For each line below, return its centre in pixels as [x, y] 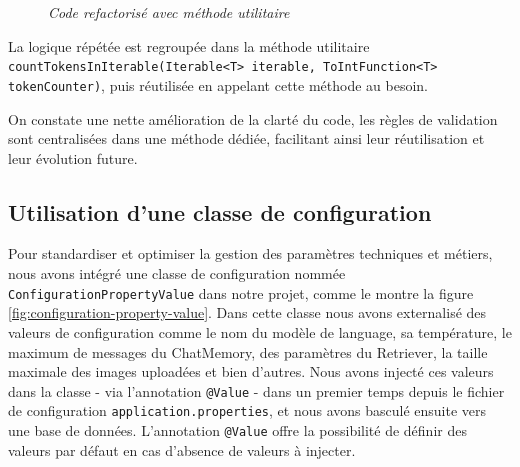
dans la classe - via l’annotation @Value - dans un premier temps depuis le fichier [256, 390]
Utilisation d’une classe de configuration [220, 211]
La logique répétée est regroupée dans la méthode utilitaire [189, 45]
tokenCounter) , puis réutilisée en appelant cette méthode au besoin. [218, 84]
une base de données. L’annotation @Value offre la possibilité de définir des [237, 430]
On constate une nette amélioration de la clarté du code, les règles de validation [253, 118]
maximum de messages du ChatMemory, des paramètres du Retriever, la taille [248, 351]
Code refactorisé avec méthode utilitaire [169, 12]
